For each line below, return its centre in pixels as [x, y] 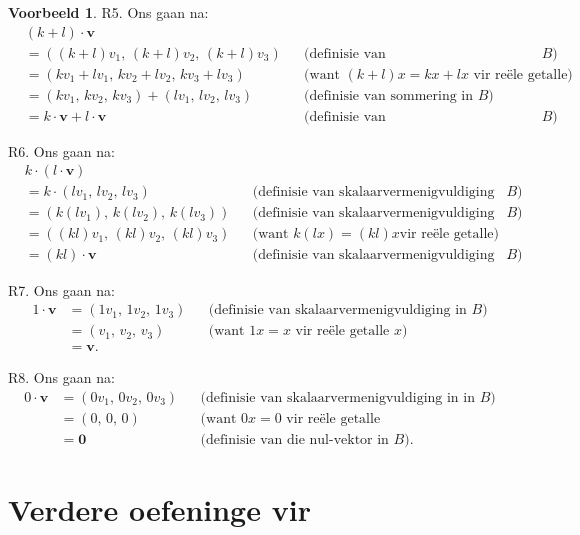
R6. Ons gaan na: [61, 150]
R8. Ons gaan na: [61, 377]
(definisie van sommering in [389, 95]
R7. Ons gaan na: [61, 289]
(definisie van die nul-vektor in [294, 439]
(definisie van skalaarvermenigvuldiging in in [337, 397]
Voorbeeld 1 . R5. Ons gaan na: [108, 12]
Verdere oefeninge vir [159, 509]
